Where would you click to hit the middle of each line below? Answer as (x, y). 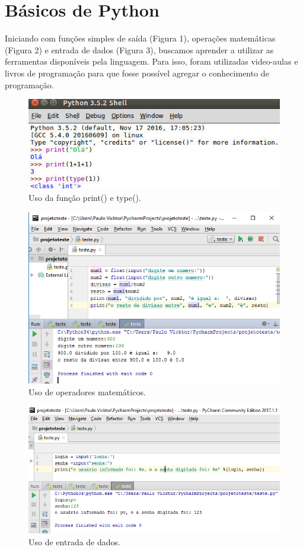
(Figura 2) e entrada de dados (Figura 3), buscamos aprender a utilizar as (139, 49)
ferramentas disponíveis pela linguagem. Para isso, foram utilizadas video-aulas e (151, 61)
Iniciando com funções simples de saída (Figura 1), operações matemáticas (140, 38)
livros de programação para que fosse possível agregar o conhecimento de (137, 73)
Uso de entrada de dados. (74, 542)
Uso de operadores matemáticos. (87, 391)
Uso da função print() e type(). (85, 197)
